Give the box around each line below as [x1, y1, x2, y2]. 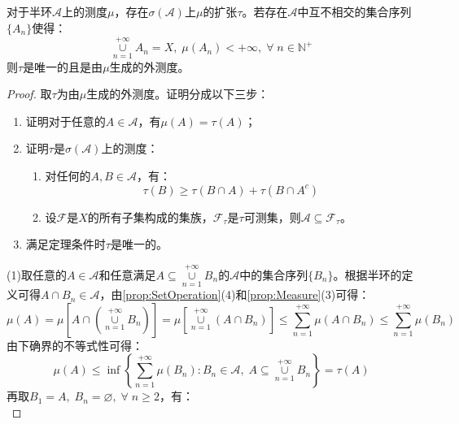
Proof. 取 [7, 85, 52, 102]
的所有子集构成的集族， [87, 208, 213, 225]
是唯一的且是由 [23, 58, 103, 75]
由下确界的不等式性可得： [7, 336, 143, 353]
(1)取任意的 [7, 266, 67, 283]
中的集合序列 [239, 266, 308, 283]
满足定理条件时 [25, 236, 106, 253]
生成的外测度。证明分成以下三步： [86, 85, 269, 102]
